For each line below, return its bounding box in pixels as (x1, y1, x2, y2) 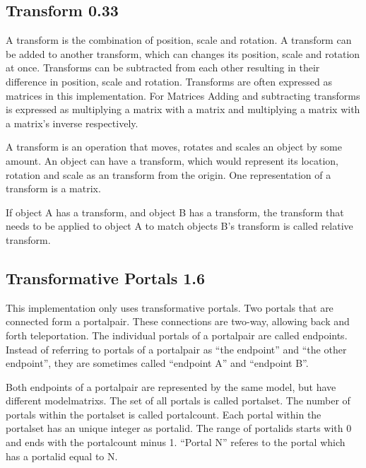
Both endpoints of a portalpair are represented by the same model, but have (6, 379, 336, 394)
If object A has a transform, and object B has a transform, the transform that (6, 204, 344, 219)
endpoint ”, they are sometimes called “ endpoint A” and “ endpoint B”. (6, 356, 309, 370)
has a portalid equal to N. (6, 448, 118, 463)
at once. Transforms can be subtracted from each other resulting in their (6, 60, 320, 75)
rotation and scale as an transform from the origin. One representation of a (6, 167, 331, 182)
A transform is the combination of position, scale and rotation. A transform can (6, 33, 352, 47)
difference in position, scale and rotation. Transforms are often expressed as (6, 74, 332, 88)
